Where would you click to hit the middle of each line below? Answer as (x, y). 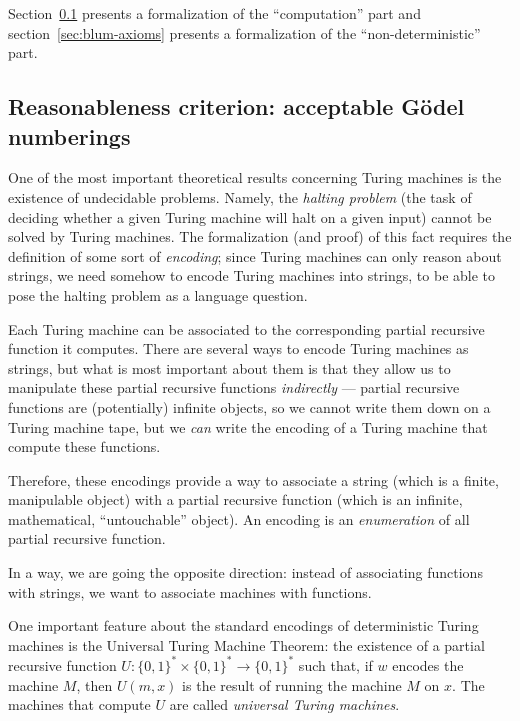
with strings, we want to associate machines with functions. (190, 591)
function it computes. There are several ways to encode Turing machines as (238, 348)
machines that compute (79, 704)
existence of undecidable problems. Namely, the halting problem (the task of (240, 196)
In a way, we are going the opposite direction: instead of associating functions (245, 572)
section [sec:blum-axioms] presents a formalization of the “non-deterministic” (244, 32)
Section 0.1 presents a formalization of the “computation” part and (214, 13)
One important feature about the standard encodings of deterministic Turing (243, 625)
